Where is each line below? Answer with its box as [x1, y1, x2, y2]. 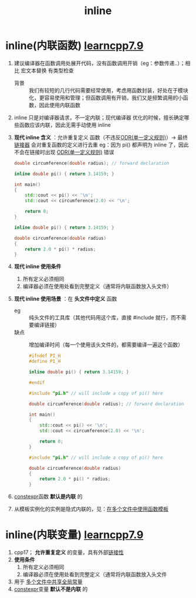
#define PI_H [28, 359, 61, 365]
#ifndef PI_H [28, 353, 61, 359]
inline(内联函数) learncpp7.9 [5, 39, 144, 52]
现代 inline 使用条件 [13, 263, 62, 270]
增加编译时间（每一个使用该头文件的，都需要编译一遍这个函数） [28, 341, 183, 348]
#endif [28, 379, 45, 386]
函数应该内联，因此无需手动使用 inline [19, 121, 111, 128]
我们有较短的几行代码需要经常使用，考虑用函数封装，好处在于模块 [28, 86, 188, 93]
